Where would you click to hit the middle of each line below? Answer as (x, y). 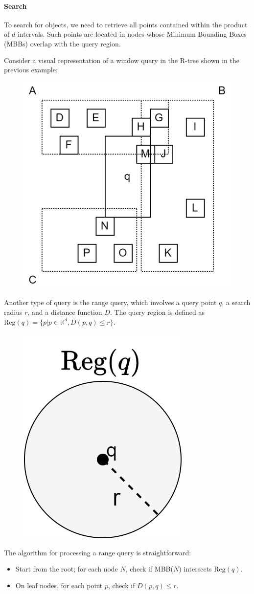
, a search (236, 302)
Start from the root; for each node (67, 569)
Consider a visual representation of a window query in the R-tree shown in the (122, 60)
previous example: (31, 70)
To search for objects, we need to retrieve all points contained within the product (126, 24)
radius (13, 312)
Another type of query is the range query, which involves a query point (110, 302)
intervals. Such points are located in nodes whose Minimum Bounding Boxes (132, 34)
